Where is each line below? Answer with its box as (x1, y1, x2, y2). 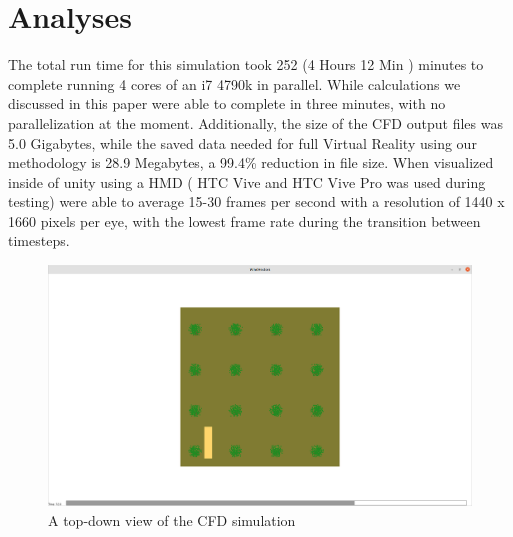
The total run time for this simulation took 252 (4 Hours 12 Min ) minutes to (8, 54, 484, 75)
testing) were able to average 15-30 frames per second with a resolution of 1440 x (8, 191, 505, 212)
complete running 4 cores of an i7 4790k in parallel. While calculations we (8, 73, 461, 94)
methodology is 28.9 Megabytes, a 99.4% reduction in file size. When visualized (8, 152, 494, 173)
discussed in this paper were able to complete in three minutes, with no (8, 93, 446, 114)
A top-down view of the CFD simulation (48, 509, 296, 530)
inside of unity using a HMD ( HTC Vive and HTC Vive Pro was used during (8, 171, 486, 192)
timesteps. (8, 230, 70, 251)
